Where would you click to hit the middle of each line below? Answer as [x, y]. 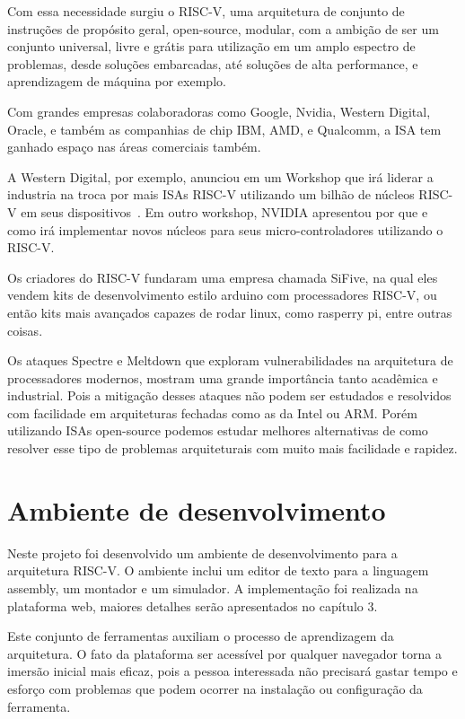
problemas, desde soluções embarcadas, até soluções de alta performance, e [213, 63]
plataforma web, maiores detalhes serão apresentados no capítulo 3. [193, 605]
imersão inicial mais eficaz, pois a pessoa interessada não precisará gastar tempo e [232, 671]
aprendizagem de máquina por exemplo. [117, 81]
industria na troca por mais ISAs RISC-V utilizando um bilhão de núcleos [211, 194]
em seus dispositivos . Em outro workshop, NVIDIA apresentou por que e [224, 211]
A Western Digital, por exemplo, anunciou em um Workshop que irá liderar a [220, 176]
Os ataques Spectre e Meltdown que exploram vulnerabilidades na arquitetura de [230, 360]
